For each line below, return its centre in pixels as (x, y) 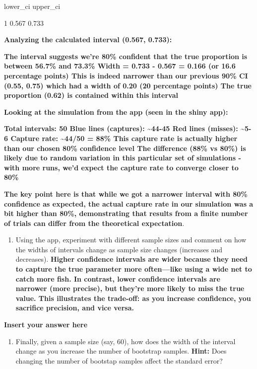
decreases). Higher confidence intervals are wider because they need (132, 259)
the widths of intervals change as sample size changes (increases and (119, 249)
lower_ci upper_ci (32, 6)
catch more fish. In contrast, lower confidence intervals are (118, 278)
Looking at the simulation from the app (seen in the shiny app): (116, 111)
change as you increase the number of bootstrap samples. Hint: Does (121, 351)
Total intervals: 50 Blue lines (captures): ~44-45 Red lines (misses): (121, 128)
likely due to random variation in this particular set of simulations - (123, 158)
